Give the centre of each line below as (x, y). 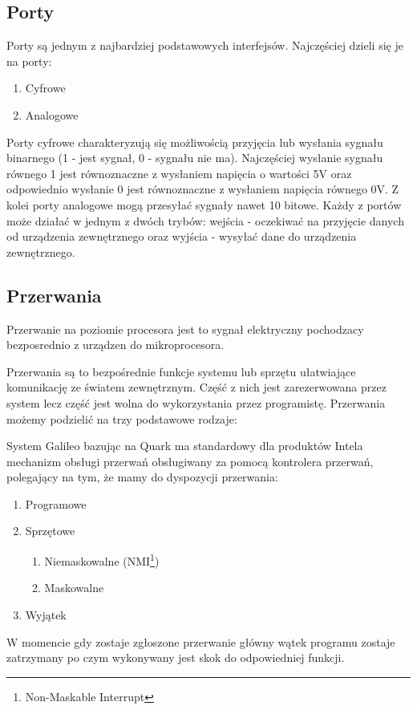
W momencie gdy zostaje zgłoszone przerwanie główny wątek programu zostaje (201, 641)
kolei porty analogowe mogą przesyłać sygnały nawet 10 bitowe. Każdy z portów (204, 204)
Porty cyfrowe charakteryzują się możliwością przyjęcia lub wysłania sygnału (195, 142)
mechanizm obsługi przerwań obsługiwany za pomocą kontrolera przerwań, (190, 461)
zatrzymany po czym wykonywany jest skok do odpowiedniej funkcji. (176, 657)
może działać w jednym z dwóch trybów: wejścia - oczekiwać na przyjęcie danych (205, 220)
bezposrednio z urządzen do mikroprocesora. (115, 345)
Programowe (56, 503)
